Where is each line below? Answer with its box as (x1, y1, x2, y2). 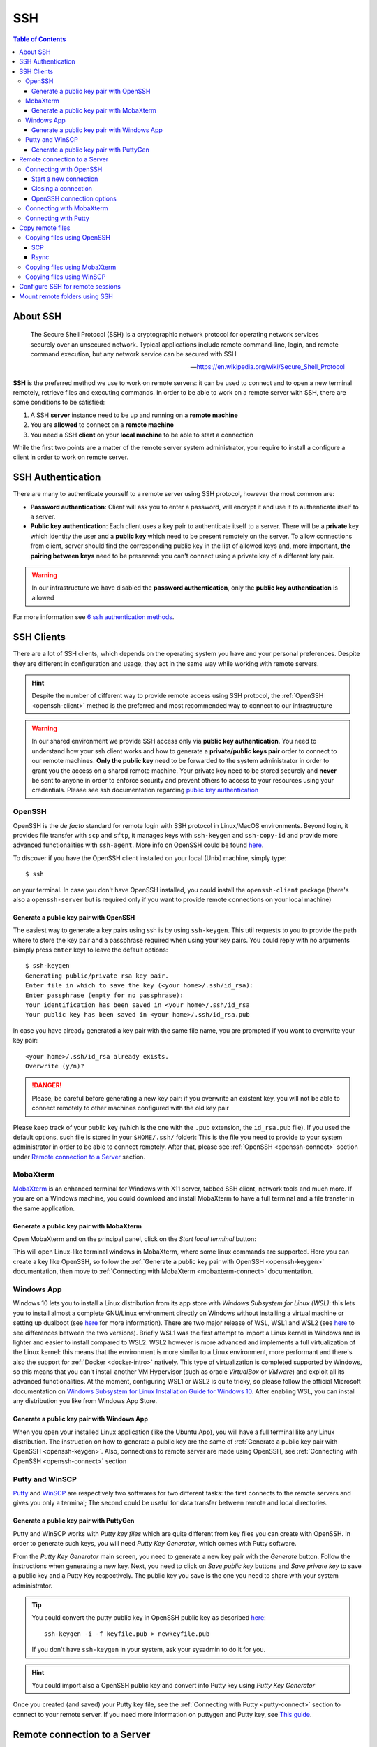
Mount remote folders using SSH (19, 292, 113, 300)
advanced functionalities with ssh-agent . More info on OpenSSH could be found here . (13, 841, 264, 849)
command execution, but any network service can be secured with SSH (30, 349, 237, 358)
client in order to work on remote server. (13, 453, 129, 461)
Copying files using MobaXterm (25, 263, 117, 271)
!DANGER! (31, 1081, 62, 1089)
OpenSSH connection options (31, 194, 117, 203)
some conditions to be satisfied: (13, 398, 105, 407)
